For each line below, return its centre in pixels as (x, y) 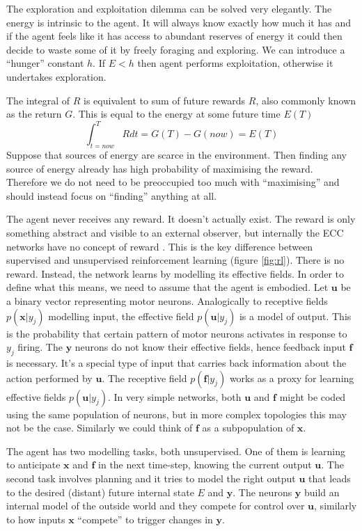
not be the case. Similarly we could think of (100, 428)
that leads (330, 478)
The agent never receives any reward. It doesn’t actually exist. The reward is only (181, 219)
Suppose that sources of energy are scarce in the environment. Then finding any (176, 155)
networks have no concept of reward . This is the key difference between (160, 246)
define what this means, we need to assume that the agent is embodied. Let (167, 287)
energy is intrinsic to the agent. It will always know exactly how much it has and (179, 22)
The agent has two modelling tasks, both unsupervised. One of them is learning (176, 451)
